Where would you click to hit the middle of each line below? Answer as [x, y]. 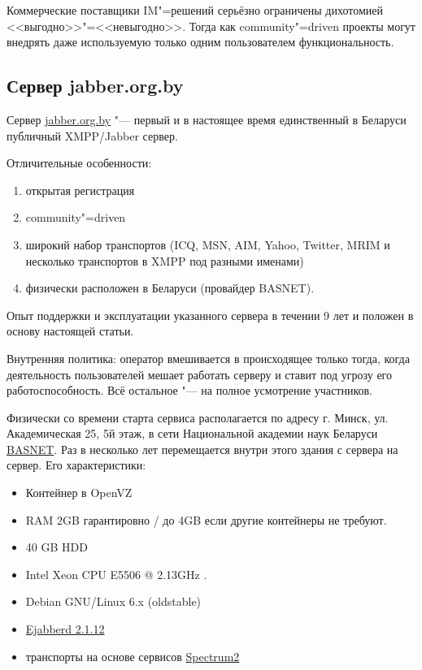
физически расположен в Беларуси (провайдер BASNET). [170, 288]
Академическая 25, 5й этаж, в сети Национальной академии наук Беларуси [192, 433]
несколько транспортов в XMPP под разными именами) [165, 260]
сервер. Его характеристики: [76, 465]
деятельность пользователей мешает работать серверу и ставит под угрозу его [200, 374]
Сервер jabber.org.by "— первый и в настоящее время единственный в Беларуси [207, 119]
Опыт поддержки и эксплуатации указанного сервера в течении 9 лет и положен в [210, 315]
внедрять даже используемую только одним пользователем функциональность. [200, 42]
